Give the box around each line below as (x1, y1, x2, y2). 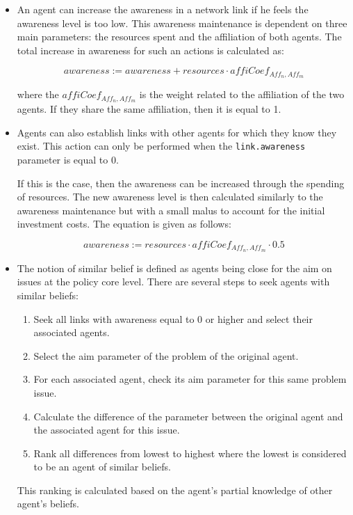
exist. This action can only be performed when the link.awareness (17, 138, 306, 153)
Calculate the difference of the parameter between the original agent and (33, 409, 343, 423)
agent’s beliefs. (17, 496, 80, 511)
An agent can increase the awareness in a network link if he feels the (17, 2, 309, 16)
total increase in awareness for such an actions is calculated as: (17, 42, 284, 57)
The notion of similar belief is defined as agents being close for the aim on (17, 260, 332, 275)
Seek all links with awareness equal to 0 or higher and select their (33, 311, 313, 326)
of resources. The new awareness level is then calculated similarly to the (17, 189, 323, 204)
